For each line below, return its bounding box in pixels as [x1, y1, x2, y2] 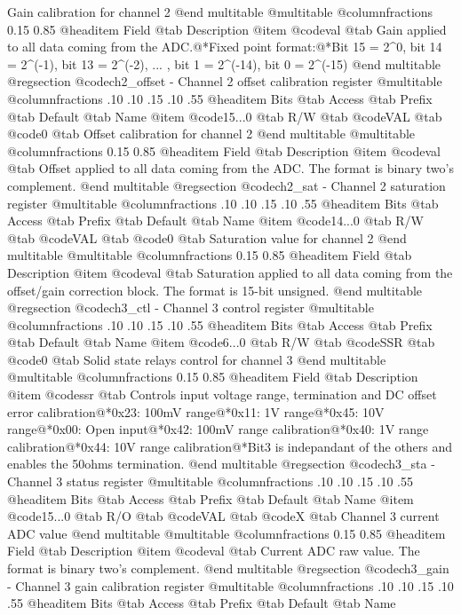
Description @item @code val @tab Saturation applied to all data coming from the [7, 263, 453, 281]
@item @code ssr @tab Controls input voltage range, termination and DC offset [7, 385, 437, 404]
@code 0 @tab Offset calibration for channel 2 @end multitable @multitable [7, 124, 416, 143]
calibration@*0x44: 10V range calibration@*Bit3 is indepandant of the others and [7, 437, 453, 455]
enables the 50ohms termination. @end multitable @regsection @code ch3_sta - [7, 454, 435, 473]
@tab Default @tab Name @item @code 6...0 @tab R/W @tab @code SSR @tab [7, 333, 435, 351]
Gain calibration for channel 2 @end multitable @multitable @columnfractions [7, 3, 433, 20]
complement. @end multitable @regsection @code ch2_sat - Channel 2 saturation [7, 176, 446, 194]
